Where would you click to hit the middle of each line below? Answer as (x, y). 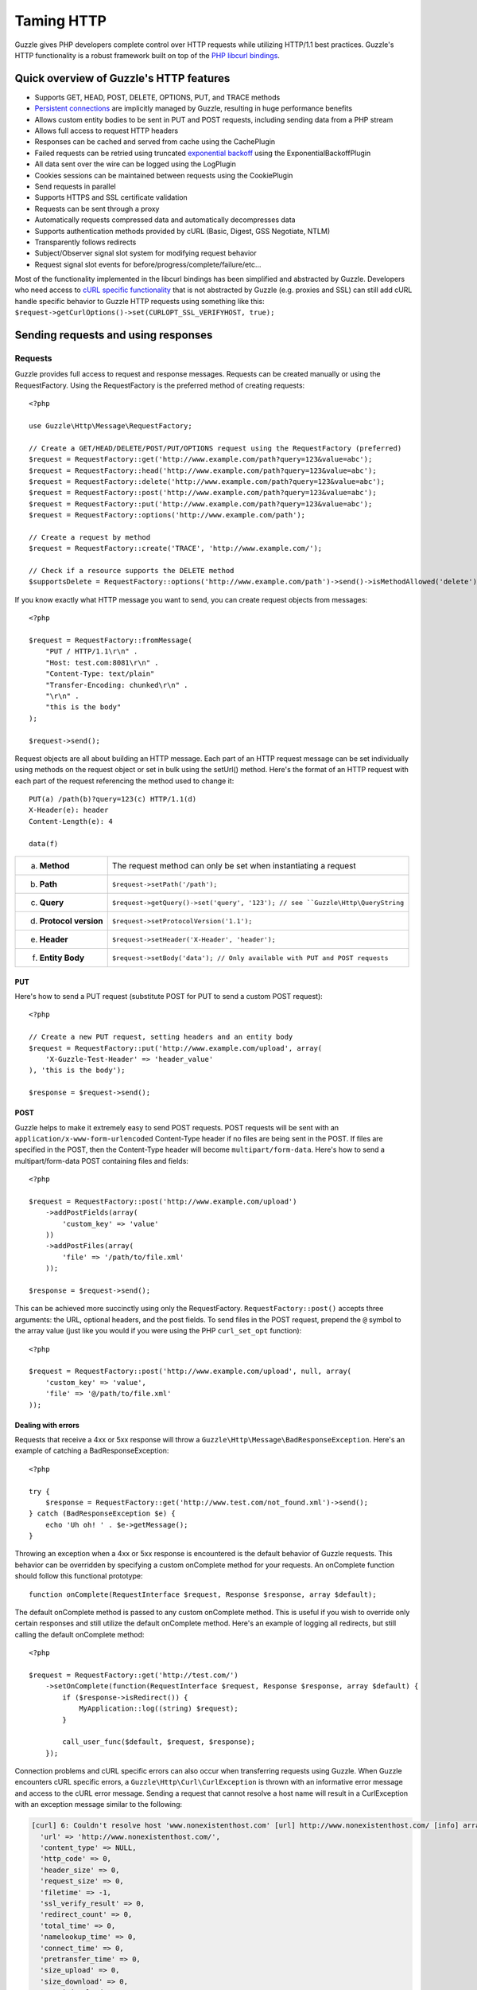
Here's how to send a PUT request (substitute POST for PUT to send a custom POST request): (169, 997)
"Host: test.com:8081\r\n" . (102, 662)
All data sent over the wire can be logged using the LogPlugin (135, 164)
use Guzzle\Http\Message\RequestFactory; (111, 425)
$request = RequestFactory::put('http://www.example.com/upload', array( (176, 1048)
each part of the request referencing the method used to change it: (124, 781)
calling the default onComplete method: (79, 1634)
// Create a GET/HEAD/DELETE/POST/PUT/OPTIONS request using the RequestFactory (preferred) (215, 448)
